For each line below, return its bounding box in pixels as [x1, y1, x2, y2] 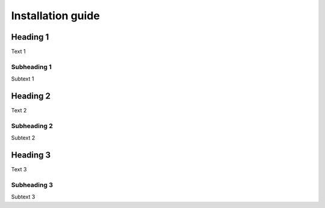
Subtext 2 [11, 134, 36, 141]
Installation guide [11, 9, 101, 22]
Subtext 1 [11, 75, 34, 82]
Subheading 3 [11, 180, 54, 189]
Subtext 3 [11, 193, 36, 201]
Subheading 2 [11, 121, 54, 130]
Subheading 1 [11, 63, 52, 71]
